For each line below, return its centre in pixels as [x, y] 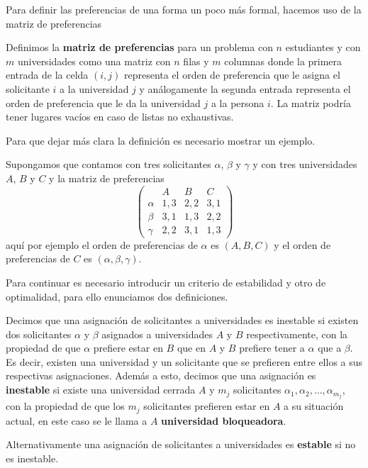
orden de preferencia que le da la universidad [103, 102]
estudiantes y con [323, 47]
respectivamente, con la [297, 334]
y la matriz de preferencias [107, 178]
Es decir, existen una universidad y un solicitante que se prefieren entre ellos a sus [184, 361]
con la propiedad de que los [65, 406]
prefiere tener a [272, 348]
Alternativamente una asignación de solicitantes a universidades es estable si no [181, 444]
